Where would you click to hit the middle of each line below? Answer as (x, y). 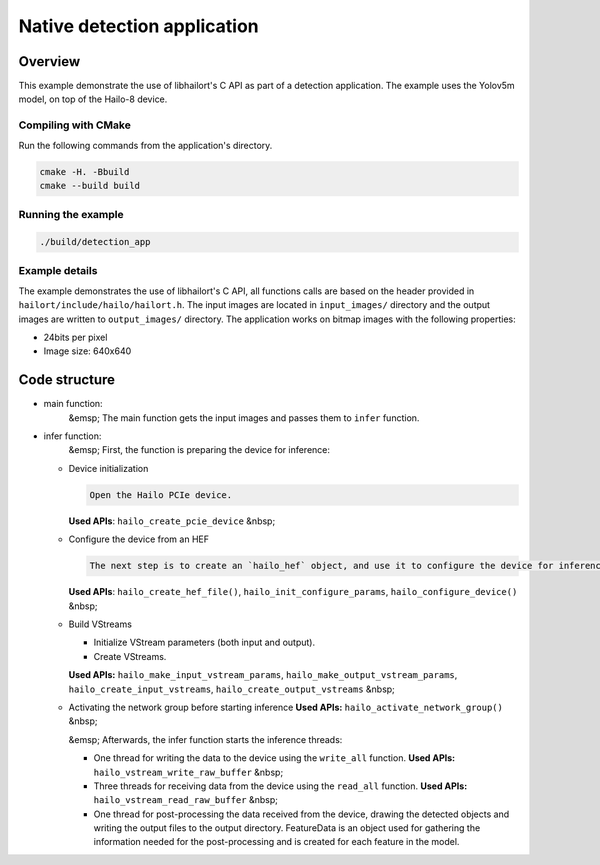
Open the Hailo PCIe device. (161, 494)
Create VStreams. (130, 656)
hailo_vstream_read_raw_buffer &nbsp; (186, 800)
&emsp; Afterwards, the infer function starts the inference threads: (205, 739)
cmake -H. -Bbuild (84, 171)
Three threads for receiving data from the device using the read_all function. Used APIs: (280, 786)
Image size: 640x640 (87, 351)
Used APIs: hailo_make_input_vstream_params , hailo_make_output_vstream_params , (263, 675)
